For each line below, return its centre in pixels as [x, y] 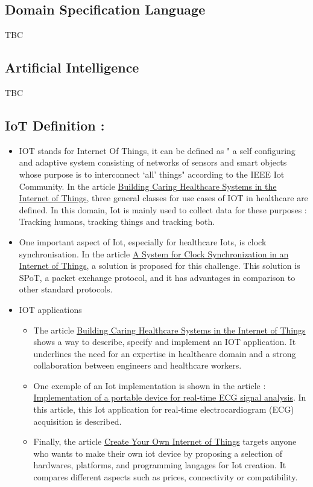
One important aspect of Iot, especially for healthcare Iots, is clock [143, 241]
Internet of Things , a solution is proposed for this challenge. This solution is [160, 266]
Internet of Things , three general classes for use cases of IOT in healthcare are [163, 198]
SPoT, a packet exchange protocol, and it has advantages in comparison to [157, 277]
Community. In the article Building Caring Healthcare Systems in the [148, 186]
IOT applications [50, 309]
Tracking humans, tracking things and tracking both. [117, 221]
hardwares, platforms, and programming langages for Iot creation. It [160, 465]
